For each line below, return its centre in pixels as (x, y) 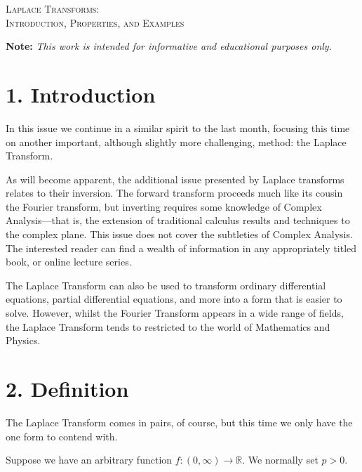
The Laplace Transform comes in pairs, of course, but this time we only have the (179, 422)
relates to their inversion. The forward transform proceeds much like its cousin (174, 193)
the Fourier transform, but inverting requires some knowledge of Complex (164, 206)
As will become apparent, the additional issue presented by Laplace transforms (175, 179)
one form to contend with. (62, 436)
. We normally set (280, 460)
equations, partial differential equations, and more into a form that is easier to (174, 299)
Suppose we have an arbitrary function (89, 460)
